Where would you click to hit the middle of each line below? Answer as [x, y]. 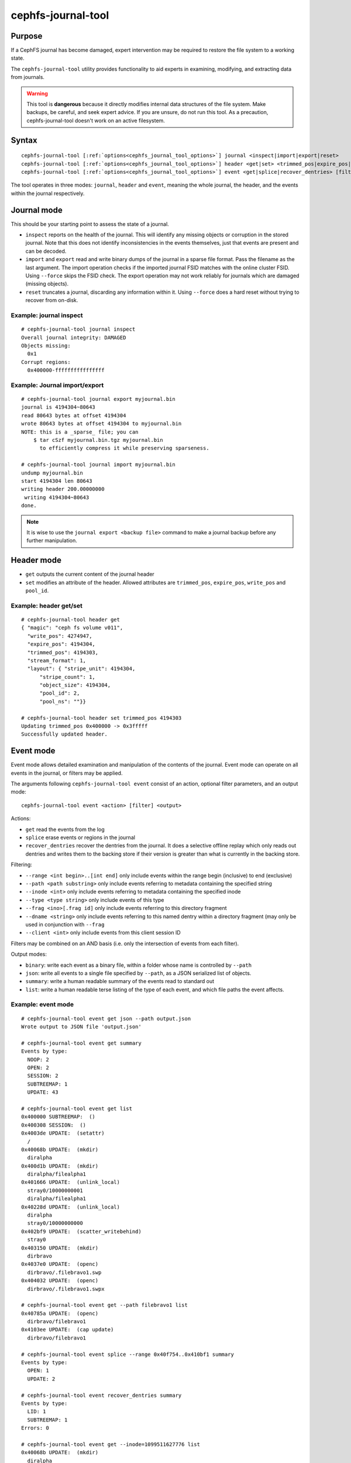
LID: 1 [37, 1412]
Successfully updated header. [65, 734]
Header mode [36, 560]
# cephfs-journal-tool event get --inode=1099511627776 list [111, 1444]
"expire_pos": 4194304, [61, 644]
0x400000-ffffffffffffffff [66, 370]
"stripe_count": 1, [68, 677]
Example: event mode [42, 1005]
